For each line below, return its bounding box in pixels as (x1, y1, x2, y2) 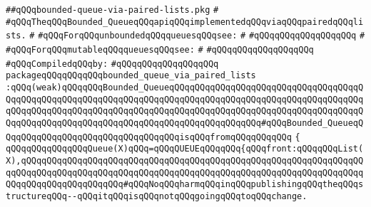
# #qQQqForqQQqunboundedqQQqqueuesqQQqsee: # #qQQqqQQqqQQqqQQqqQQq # (29, 31, 365, 41)
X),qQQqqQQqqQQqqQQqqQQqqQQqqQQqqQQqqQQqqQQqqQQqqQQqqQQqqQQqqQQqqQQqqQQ (6, 155, 364, 166)
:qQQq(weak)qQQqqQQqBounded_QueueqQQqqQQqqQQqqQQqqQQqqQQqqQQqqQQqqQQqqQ (6, 82, 364, 92)
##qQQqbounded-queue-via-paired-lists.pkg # (6, 5, 219, 15)
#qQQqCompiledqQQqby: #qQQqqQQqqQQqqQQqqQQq (6, 58, 219, 69)
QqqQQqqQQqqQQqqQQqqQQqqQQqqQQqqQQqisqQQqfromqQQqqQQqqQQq (6, 132, 292, 142)
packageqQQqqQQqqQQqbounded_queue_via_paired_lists (6, 70, 256, 81)
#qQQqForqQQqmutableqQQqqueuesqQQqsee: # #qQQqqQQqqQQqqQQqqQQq (6, 44, 314, 55)
